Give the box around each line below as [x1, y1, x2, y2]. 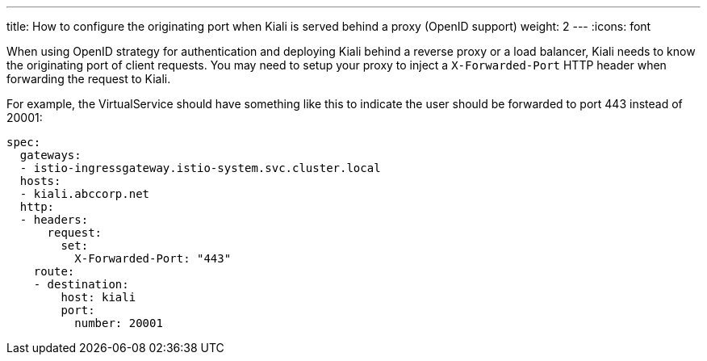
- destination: [33, 278, 129, 291]
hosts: [19, 174, 61, 187]
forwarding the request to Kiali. [6, 72, 171, 86]
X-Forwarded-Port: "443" [74, 252, 232, 265]
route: [33, 265, 75, 278]
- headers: [19, 213, 89, 226]
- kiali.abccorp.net [19, 187, 150, 200]
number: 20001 [74, 317, 163, 330]
